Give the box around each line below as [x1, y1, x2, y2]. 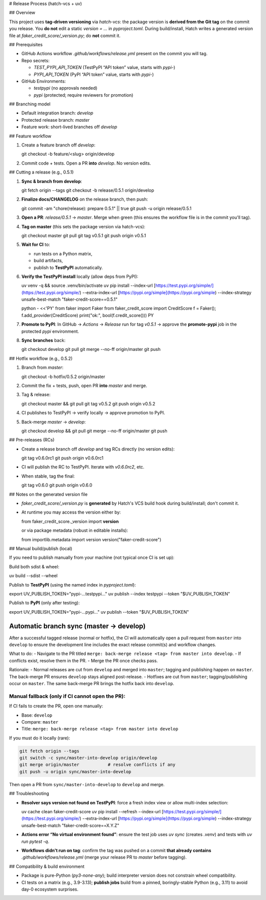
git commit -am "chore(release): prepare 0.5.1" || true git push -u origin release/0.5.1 [21, 205, 192, 211]
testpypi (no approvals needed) [33, 85, 98, 91]
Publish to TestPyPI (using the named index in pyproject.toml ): [9, 582, 136, 588]
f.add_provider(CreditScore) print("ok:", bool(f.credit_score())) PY [21, 312, 154, 318]
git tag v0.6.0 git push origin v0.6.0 [21, 482, 93, 488]
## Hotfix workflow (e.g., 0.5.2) [9, 355, 73, 361]
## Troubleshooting [9, 791, 49, 796]
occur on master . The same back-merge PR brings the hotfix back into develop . [9, 680, 174, 686]
